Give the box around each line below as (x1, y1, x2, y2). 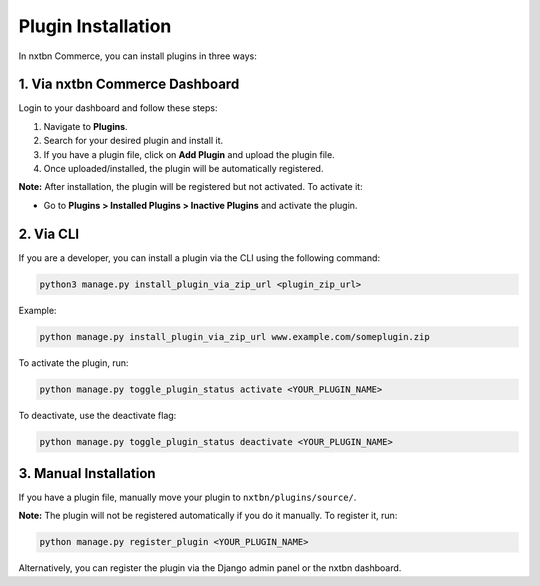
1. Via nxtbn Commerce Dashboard (18, 76, 240, 93)
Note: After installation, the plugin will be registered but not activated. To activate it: (18, 181, 364, 193)
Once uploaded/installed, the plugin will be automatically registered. (43, 163, 324, 175)
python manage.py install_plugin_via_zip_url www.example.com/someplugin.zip (39, 331, 430, 342)
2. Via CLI (18, 225, 80, 242)
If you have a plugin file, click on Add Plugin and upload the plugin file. (43, 148, 335, 160)
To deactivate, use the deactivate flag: (18, 409, 177, 421)
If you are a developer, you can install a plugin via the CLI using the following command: (18, 251, 380, 264)
